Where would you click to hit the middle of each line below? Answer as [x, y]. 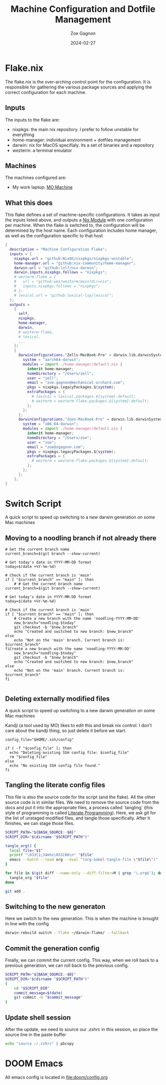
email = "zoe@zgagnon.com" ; [56, 447]
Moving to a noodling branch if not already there [81, 538]
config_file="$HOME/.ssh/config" [40, 740]
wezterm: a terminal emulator [42, 150]
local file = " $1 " [26, 850]
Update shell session [38, 1018]
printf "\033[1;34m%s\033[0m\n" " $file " [52, 855]
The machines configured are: [36, 178]
